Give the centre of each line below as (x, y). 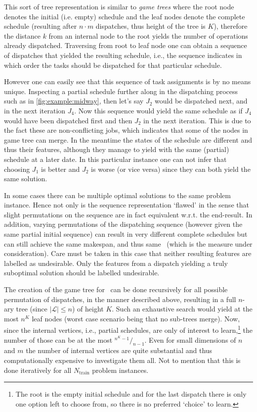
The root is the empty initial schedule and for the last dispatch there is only (131, 394)
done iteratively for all (38, 370)
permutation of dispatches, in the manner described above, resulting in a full (120, 299)
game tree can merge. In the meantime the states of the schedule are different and (128, 139)
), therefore (231, 26)
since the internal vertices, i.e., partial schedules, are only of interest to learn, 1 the (128, 329)
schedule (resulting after (41, 26)
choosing (17, 169)
